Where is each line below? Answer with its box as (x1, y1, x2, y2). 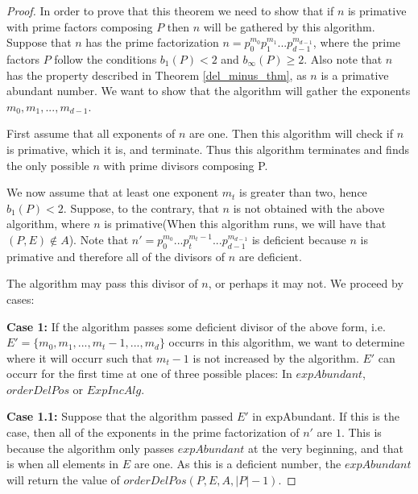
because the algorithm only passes (6, 439, 174, 456)
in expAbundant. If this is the (252, 408, 399, 425)
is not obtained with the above (233, 199, 385, 216)
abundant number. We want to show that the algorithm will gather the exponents (6, 82, 411, 99)
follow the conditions (54, 50, 157, 67)
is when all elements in (6, 455, 118, 472)
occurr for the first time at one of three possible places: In (6, 365, 292, 382)
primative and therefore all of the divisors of (6, 247, 225, 264)
